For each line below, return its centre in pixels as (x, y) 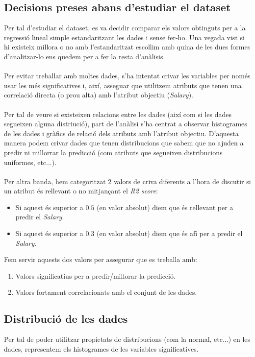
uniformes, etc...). (30, 162)
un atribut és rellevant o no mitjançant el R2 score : (81, 191)
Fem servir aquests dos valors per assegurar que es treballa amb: (101, 259)
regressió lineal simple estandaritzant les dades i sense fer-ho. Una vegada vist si (124, 37)
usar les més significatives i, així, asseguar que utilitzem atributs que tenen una (123, 85)
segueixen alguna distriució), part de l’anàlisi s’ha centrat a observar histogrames (126, 124)
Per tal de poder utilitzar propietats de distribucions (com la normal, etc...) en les (127, 339)
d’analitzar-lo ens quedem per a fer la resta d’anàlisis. (85, 56)
